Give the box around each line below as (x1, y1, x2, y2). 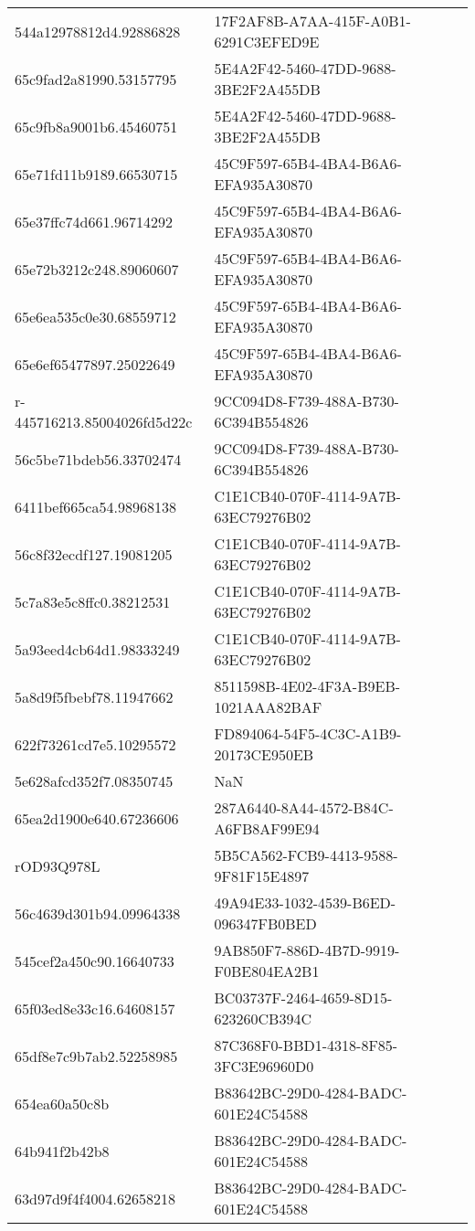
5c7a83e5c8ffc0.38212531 (15, 590, 171, 612)
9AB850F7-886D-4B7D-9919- (214, 939, 400, 960)
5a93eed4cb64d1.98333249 (15, 638, 180, 660)
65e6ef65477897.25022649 (15, 353, 175, 375)
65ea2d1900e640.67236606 (15, 807, 179, 829)
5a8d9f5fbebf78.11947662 (15, 685, 174, 707)
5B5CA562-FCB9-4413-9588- (214, 844, 398, 865)
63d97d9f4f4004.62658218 (15, 1187, 176, 1209)
